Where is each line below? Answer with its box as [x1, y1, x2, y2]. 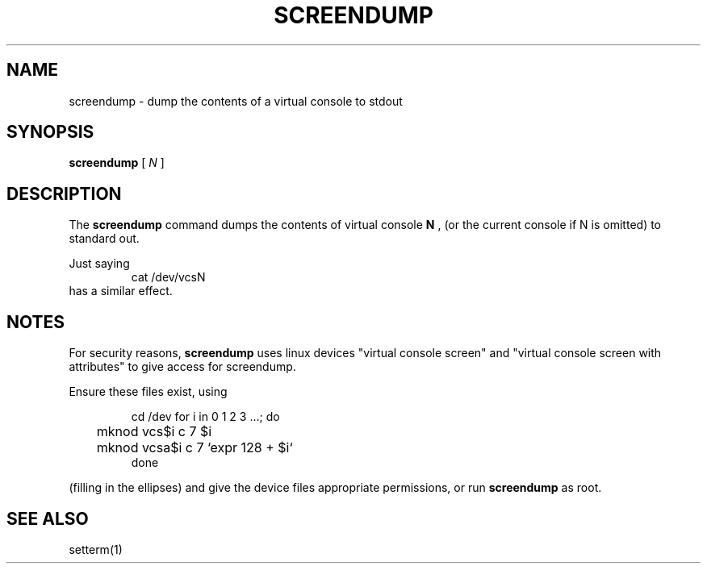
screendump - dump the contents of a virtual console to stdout [69, 94, 403, 108]
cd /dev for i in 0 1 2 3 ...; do [131, 410, 280, 424]
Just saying [69, 256, 130, 271]
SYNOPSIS [6, 122, 94, 143]
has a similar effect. [69, 284, 173, 298]
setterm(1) [69, 542, 123, 556]
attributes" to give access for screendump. [69, 360, 296, 374]
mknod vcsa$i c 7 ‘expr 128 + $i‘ [96, 439, 293, 456]
